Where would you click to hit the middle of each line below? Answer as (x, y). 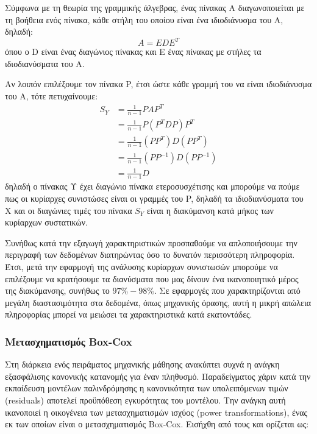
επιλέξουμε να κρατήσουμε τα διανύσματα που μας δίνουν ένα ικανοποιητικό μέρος (152, 278)
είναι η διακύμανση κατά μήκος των (210, 210)
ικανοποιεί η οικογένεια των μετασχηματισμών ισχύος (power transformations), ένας (156, 412)
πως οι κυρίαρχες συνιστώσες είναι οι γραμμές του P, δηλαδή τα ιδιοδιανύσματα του (154, 198)
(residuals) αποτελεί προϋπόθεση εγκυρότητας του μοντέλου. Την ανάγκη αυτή (145, 400)
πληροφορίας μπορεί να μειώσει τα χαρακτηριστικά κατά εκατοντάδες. (129, 314)
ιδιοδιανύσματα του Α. (45, 63)
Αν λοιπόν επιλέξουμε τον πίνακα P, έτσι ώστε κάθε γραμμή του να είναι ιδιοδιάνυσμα (158, 84)
